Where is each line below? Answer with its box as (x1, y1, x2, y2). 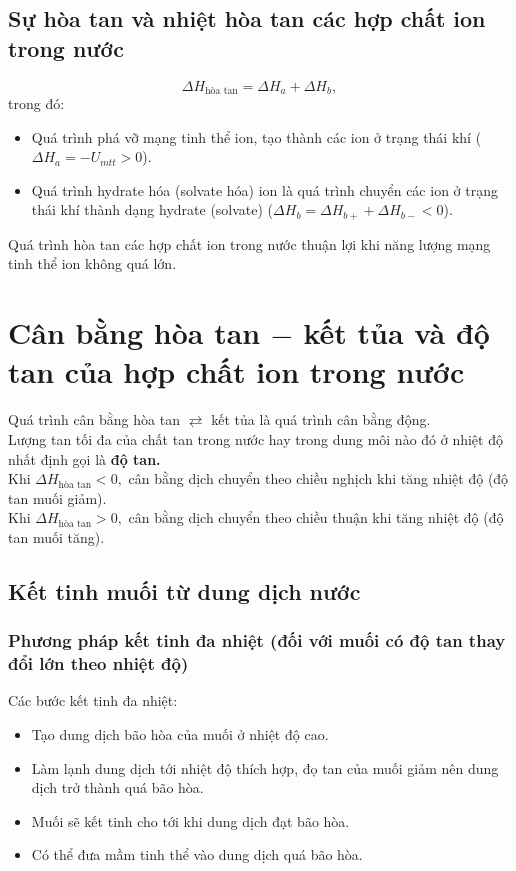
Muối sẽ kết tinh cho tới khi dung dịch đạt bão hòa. (31, 810, 350, 831)
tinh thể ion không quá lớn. (8, 253, 177, 274)
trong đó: (8, 93, 65, 114)
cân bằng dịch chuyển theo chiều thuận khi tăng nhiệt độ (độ (128, 507, 504, 528)
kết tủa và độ (303, 312, 490, 353)
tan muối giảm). (8, 487, 107, 508)
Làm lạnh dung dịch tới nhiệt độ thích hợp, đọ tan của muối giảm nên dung (31, 757, 499, 778)
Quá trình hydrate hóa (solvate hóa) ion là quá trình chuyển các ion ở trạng (31, 179, 498, 200)
